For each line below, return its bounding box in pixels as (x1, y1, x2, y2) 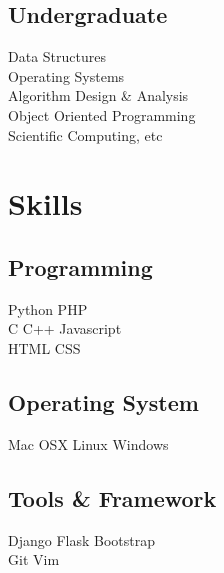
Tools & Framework (8, 482, 217, 513)
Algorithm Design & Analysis (8, 85, 189, 106)
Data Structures (8, 46, 106, 67)
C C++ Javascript (8, 318, 122, 339)
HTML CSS (8, 337, 81, 358)
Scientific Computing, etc (8, 124, 163, 145)
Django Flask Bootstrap (8, 529, 156, 550)
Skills (8, 183, 83, 224)
